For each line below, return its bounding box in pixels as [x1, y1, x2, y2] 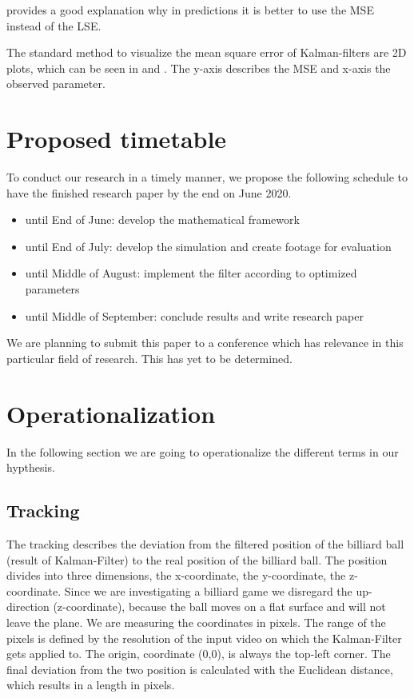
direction [6, 598, 50, 615]
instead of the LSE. [6, 17, 102, 34]
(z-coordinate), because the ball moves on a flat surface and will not [53, 598, 386, 615]
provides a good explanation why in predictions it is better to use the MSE [6, 2, 374, 18]
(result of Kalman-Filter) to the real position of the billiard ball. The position [6, 551, 388, 568]
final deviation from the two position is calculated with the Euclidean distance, [6, 660, 393, 677]
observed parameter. [6, 75, 105, 92]
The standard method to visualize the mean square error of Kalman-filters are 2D [6, 44, 407, 61]
